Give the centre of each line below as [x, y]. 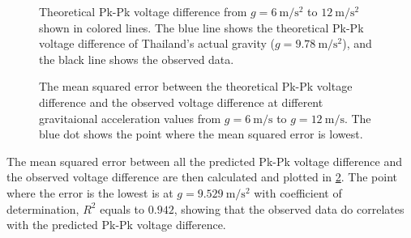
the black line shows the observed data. [137, 59]
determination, [43, 208]
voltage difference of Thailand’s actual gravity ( [157, 43]
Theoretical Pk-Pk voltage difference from [143, 11]
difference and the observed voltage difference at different [181, 102]
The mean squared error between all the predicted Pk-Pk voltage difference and [204, 161]
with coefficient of [298, 192]
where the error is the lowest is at [90, 192]
